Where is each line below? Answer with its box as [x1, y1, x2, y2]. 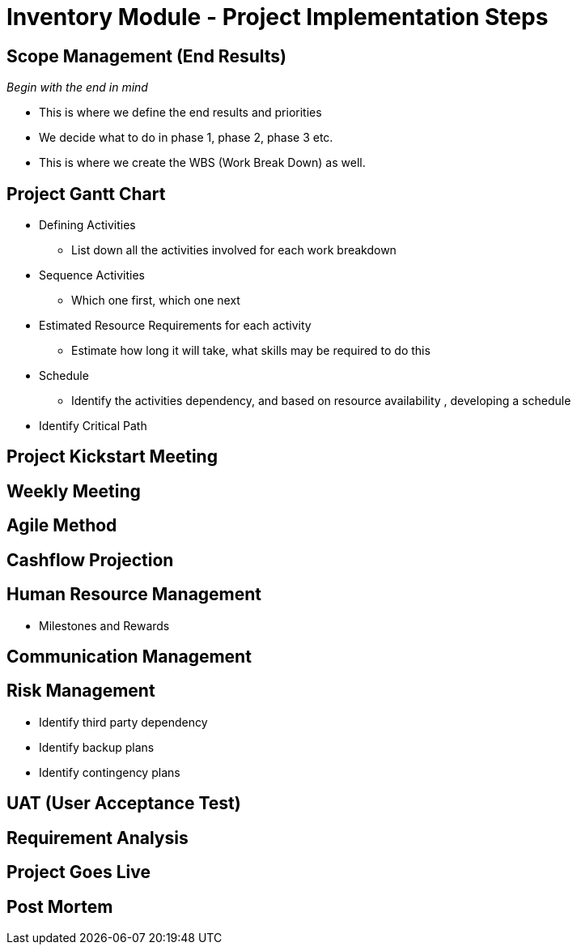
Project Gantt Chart [6, 183, 166, 204]
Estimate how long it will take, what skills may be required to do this [71, 343, 431, 358]
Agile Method [6, 515, 117, 536]
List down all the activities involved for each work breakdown [71, 243, 397, 258]
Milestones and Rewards [39, 618, 170, 633]
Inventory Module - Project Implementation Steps [6, 3, 549, 31]
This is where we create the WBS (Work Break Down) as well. [39, 156, 366, 170]
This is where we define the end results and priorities [39, 105, 322, 120]
